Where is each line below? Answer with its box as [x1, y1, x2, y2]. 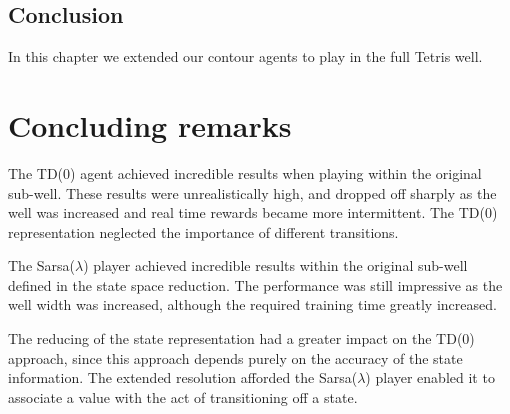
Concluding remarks [8, 104, 292, 145]
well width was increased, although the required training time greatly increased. [8, 294, 497, 315]
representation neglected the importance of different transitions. [8, 221, 399, 242]
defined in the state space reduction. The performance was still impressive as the [8, 274, 503, 295]
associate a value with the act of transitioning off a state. [8, 386, 358, 407]
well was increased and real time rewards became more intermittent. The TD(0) [8, 202, 498, 223]
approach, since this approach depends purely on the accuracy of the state [8, 347, 463, 368]
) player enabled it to [365, 367, 495, 388]
